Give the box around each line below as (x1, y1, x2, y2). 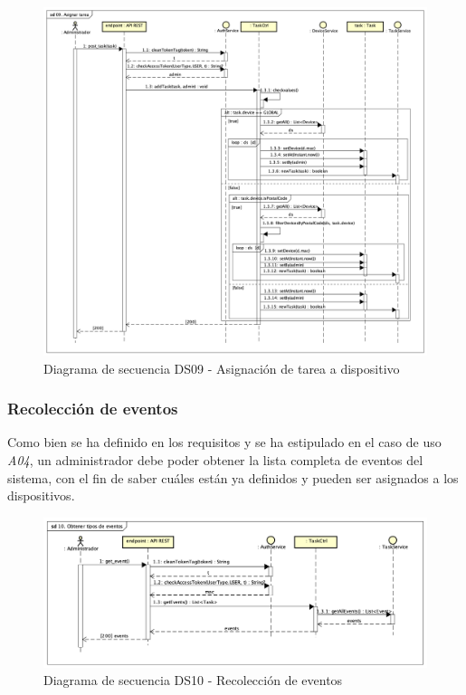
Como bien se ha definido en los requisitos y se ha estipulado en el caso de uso (7, 433, 442, 452)
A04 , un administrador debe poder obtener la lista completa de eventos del (7, 451, 423, 470)
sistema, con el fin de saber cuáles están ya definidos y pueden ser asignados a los (7, 468, 459, 487)
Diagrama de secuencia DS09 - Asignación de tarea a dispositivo (43, 358, 400, 377)
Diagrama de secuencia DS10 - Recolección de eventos (43, 671, 343, 690)
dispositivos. (7, 486, 75, 505)
